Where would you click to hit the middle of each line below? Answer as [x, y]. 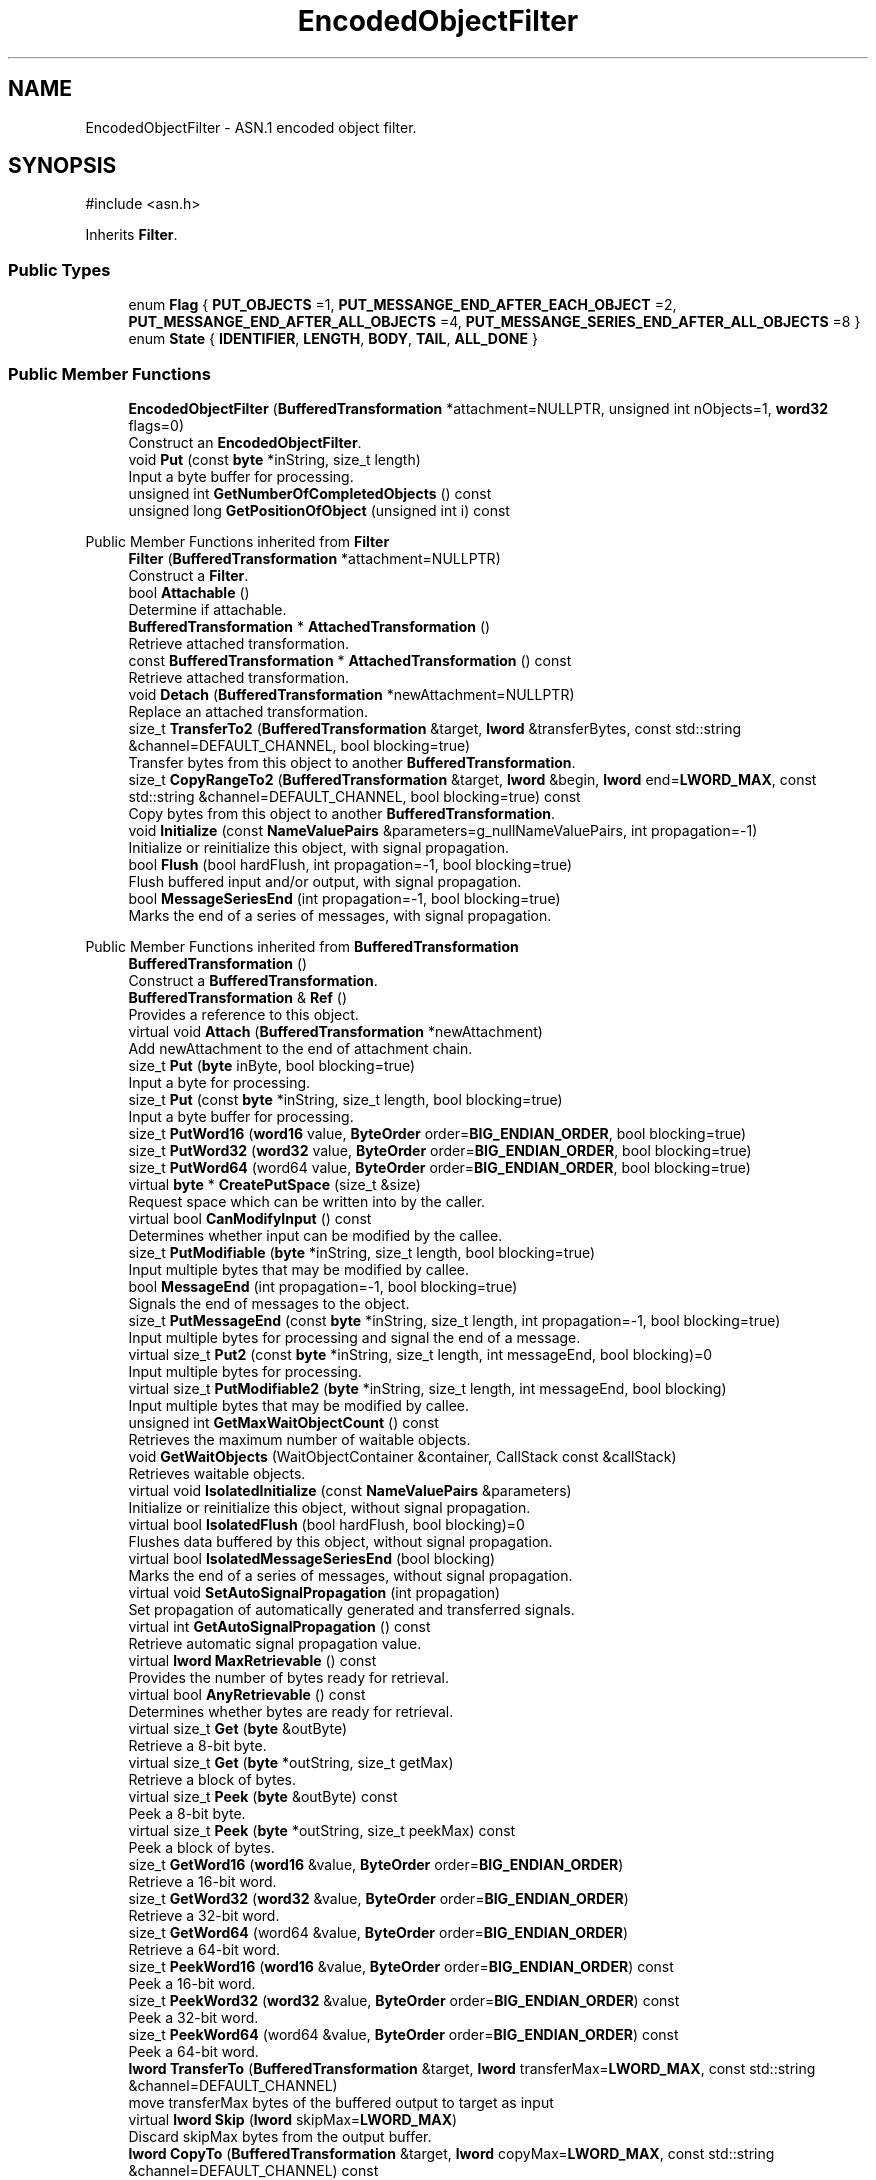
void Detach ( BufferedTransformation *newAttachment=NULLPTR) [351, 694]
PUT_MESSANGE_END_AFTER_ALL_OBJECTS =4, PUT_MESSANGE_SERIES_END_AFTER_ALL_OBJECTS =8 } [494, 322]
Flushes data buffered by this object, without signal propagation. [340, 1541]
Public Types [59, 269]
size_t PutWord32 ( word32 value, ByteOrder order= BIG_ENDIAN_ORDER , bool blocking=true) [440, 1150]
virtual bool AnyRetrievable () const [247, 1694]
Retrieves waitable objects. [217, 1473]
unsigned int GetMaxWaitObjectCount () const [283, 1422]
